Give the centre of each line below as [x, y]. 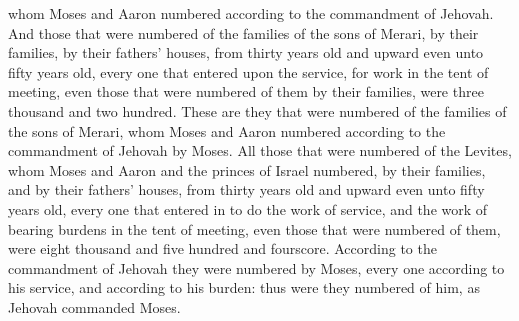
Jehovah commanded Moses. [94, 306]
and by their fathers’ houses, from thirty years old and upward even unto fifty [246, 189]
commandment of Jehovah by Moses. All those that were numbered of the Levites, [260, 150]
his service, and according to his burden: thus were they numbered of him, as [244, 287]
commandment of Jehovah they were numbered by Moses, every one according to [256, 267]
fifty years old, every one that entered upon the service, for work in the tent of [248, 71]
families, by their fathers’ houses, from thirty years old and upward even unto [246, 52]
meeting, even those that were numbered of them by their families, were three [246, 91]
